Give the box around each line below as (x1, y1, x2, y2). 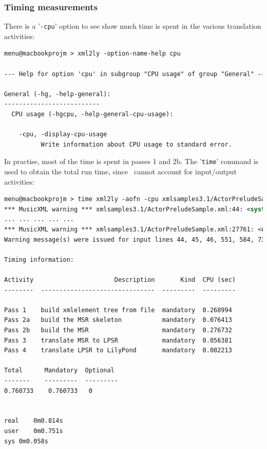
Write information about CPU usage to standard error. (41, 140, 232, 148)
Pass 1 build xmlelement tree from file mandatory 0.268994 (4, 306, 232, 314)
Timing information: (4, 256, 74, 263)
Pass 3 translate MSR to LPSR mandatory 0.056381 (4, 336, 232, 344)
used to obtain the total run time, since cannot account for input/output (4, 166, 237, 177)
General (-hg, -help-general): (4, 90, 111, 98)
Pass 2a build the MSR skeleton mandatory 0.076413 (4, 316, 232, 324)
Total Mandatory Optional (4, 367, 115, 374)
